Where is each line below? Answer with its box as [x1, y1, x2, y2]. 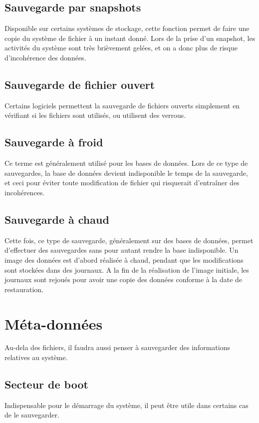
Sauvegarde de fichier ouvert [4, 76, 155, 92]
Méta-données [4, 313, 103, 334]
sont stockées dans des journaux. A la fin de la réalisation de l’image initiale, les [4, 264, 249, 275]
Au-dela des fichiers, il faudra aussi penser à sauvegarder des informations [4, 342, 230, 353]
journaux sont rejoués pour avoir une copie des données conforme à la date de [4, 274, 243, 285]
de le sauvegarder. [4, 410, 59, 420]
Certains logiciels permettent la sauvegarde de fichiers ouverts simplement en [4, 100, 240, 110]
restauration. [4, 284, 43, 294]
